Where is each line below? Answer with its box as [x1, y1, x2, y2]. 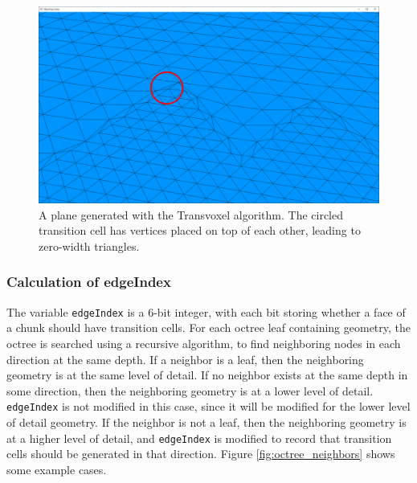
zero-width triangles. [39, 237, 140, 254]
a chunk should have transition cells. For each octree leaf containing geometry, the [6, 319, 411, 336]
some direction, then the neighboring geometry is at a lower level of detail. [6, 382, 374, 399]
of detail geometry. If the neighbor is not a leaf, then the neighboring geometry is [6, 414, 407, 430]
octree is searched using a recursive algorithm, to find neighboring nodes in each [6, 334, 401, 351]
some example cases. [6, 460, 107, 477]
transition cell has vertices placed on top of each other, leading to [39, 222, 361, 239]
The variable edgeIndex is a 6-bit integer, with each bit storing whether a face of [6, 303, 406, 320]
